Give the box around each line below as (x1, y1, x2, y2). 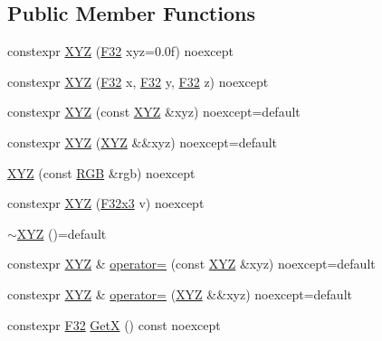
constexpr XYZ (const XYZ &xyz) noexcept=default (7, 102, 301, 121)
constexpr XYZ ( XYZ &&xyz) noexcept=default (7, 132, 278, 151)
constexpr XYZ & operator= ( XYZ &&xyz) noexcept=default (7, 284, 352, 303)
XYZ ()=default (16, 223, 107, 242)
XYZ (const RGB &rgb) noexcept (7, 163, 196, 182)
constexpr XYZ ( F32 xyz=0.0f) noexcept (7, 42, 234, 61)
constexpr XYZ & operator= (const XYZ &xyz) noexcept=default (7, 254, 376, 273)
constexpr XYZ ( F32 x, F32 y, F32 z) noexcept (7, 71, 269, 90)
